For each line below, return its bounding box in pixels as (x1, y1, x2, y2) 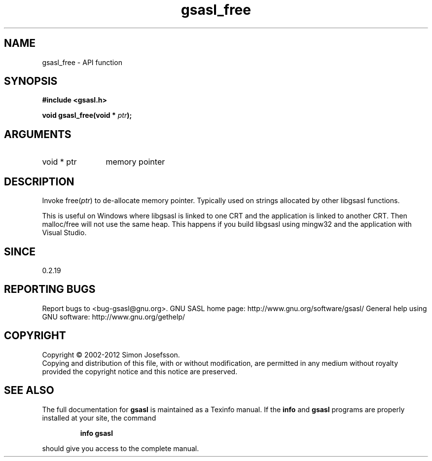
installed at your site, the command (42, 413, 156, 422)
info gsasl (80, 428, 113, 437)
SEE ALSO (4, 384, 54, 397)
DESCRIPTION (4, 175, 74, 188)
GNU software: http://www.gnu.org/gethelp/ (42, 312, 185, 321)
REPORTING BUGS (4, 283, 96, 296)
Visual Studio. (42, 228, 87, 237)
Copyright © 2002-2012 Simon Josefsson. (42, 350, 180, 359)
